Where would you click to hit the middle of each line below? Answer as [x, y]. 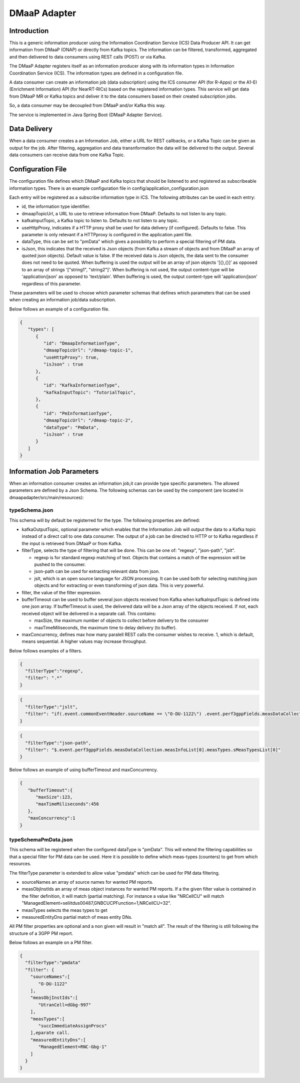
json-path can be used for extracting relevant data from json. [97, 571]
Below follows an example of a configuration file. [59, 309]
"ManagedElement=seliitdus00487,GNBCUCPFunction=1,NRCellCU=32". [96, 903]
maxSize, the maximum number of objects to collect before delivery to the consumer [121, 620]
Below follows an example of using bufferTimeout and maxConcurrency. [83, 770]
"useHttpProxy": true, [71, 357]
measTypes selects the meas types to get [64, 910]
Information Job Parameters [54, 471]
